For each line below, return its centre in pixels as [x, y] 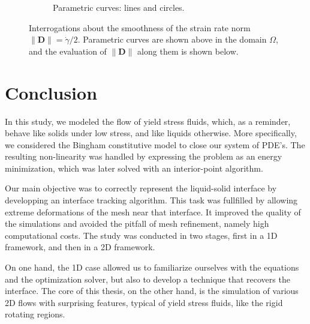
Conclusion [51, 92]
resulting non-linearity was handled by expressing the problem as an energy [144, 156]
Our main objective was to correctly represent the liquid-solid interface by [141, 188]
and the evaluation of [68, 51]
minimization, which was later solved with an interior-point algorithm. [134, 168]
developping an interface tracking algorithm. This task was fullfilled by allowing [151, 200]
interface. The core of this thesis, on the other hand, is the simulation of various [152, 291]
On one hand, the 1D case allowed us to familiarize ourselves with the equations [152, 267]
